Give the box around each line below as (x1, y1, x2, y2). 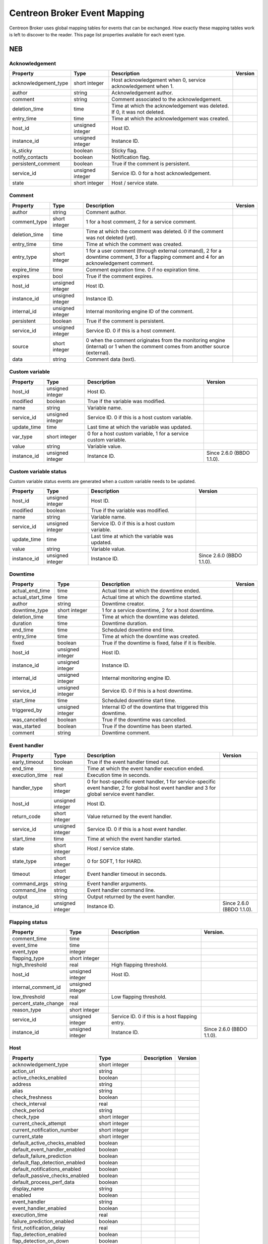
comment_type (12, 218, 47, 225)
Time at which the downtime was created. (102, 633, 200, 640)
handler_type (12, 784, 43, 791)
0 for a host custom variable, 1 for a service (87, 430, 189, 437)
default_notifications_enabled (12, 1165, 81, 1172)
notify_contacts (12, 154, 48, 161)
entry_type (12, 253, 37, 260)
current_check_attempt (12, 1120, 67, 1127)
